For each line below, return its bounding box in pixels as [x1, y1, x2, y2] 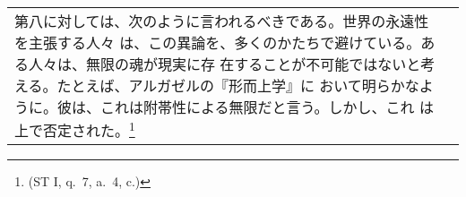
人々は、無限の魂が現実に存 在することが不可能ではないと [29, 54, 421, 74]
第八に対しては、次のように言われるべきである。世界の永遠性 [14, 11, 429, 31]
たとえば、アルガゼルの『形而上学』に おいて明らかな [56, 75, 419, 96]
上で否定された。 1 [14, 117, 135, 141]
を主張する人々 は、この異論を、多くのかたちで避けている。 [14, 32, 421, 53]
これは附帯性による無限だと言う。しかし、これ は [100, 97, 434, 117]
